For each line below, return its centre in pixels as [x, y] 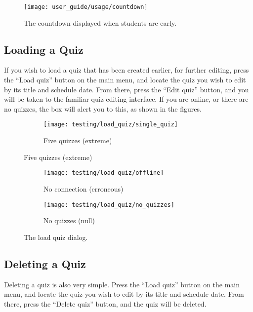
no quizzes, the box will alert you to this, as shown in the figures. [103, 108]
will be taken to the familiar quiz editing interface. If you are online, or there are [126, 99]
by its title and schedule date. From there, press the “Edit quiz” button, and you [126, 89]
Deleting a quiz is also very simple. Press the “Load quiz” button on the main [122, 284]
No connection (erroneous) [84, 188]
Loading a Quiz [44, 49]
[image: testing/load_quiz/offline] [104, 173]
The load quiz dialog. [56, 237]
